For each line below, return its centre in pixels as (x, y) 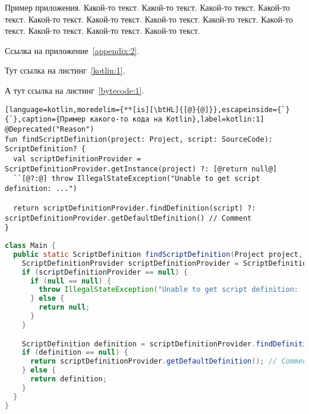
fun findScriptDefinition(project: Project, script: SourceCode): (139, 139)
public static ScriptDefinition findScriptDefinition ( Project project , (158, 254)
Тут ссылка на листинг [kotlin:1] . (65, 70)
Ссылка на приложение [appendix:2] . (72, 50)
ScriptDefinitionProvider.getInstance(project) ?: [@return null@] (141, 169)
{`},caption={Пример (45, 120)
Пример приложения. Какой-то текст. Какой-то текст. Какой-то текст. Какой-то (147, 7)
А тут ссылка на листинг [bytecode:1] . (75, 90)
